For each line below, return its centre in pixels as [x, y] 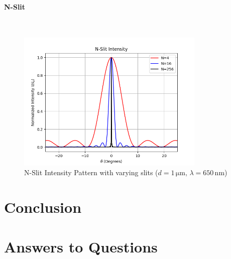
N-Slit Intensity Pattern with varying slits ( [91, 172]
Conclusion [43, 207]
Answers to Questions [81, 246]
